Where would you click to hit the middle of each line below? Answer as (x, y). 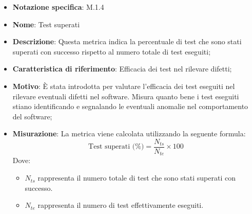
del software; (32, 116)
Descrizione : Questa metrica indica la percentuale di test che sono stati (127, 41)
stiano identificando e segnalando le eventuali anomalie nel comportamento (130, 106)
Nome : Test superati (46, 24)
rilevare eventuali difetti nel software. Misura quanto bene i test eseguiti (126, 96)
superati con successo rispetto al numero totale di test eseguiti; (112, 51)
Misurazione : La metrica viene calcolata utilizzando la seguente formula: (129, 133)
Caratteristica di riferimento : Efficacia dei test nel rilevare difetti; (122, 69)
